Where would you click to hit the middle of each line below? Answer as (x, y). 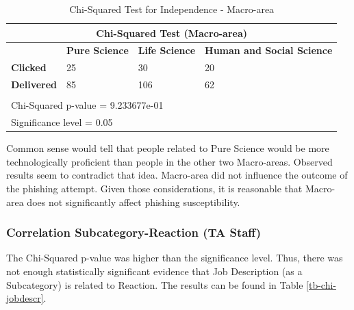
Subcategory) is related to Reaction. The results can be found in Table (155, 284)
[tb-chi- (321, 284)
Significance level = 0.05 (62, 122)
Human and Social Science (269, 50)
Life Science (167, 50)
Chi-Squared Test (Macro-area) (172, 33)
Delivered (34, 85)
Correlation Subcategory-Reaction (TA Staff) (134, 232)
